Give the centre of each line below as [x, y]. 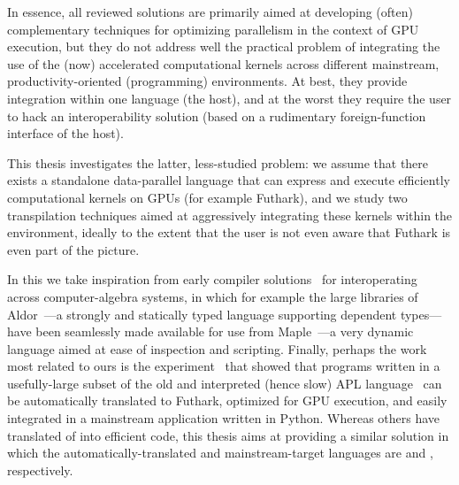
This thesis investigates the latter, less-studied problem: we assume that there [218, 162]
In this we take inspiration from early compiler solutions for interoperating [212, 279]
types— [421, 314]
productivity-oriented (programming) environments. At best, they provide [207, 81]
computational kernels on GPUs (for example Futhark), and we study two [207, 197]
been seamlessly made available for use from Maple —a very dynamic [225, 331]
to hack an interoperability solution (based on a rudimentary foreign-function [217, 115]
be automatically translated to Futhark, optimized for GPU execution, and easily [227, 400]
